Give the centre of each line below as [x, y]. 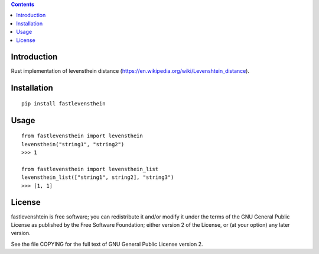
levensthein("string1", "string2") [73, 144]
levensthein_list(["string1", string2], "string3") [98, 177]
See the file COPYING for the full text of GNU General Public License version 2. [107, 244]
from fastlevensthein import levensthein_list [90, 169]
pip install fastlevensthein [64, 103]
